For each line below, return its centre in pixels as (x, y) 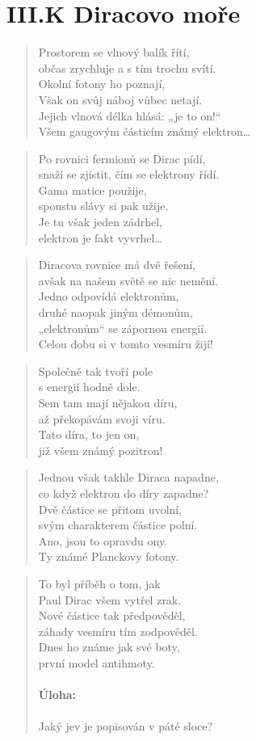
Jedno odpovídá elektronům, (109, 296)
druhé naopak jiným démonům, (115, 312)
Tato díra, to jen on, (89, 434)
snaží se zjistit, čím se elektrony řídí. (129, 174)
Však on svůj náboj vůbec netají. (120, 99)
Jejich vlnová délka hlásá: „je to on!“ (130, 115)
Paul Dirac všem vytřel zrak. (110, 599)
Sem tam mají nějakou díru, (108, 402)
